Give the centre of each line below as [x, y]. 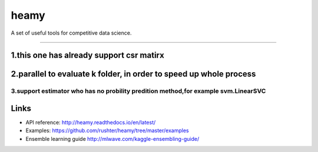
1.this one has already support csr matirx [87, 55]
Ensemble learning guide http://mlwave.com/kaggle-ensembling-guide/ [112, 139]
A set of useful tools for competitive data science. [71, 33]
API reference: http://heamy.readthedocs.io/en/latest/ [91, 123]
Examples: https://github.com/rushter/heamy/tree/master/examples [107, 131]
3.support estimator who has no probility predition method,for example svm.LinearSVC [138, 91]
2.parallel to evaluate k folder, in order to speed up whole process [133, 74]
